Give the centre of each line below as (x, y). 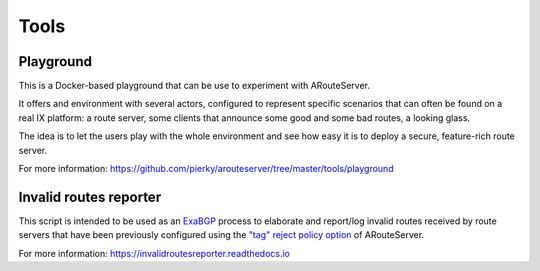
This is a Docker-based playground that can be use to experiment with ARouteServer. (194, 86)
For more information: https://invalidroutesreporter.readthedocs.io (154, 253)
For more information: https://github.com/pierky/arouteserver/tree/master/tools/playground (206, 169)
